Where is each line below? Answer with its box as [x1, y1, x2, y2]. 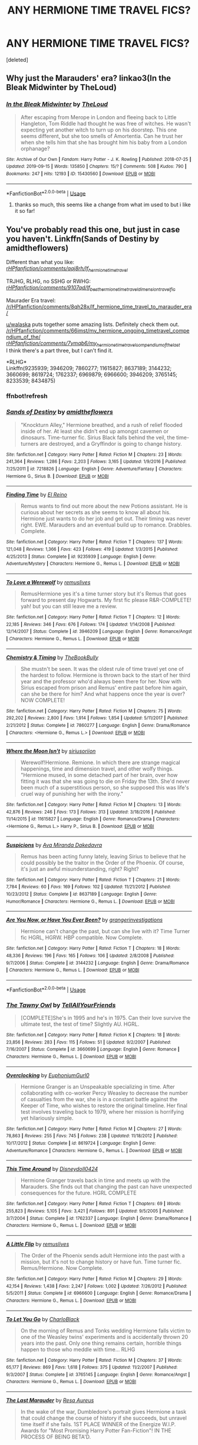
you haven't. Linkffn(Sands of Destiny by [6, 233, 160, 243]
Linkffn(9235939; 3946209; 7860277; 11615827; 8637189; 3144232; [6, 365, 172, 372]
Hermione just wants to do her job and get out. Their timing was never [20, 515, 191, 522]
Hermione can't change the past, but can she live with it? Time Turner [20, 928, 190, 935]
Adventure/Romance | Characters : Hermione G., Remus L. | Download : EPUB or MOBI [6, 1147, 183, 1153]
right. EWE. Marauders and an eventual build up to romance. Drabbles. [20, 521, 192, 528]
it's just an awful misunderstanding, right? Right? [20, 865, 139, 873]
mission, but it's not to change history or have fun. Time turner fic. [20, 1258, 181, 1265]
